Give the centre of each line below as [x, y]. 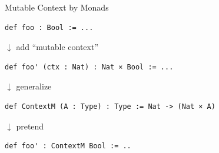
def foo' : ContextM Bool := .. [68, 146]
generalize [34, 86]
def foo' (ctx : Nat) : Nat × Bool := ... [89, 67]
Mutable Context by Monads [57, 7]
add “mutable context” [57, 47]
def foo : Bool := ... [49, 27]
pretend [30, 126]
